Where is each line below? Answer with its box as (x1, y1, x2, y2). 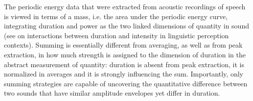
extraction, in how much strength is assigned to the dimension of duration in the (4, 49, 246, 59)
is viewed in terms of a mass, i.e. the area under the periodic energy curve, (4, 11, 228, 21)
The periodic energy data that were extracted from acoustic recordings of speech (4, 1, 246, 11)
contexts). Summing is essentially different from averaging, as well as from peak (4, 40, 243, 50)
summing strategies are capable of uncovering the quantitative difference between (4, 78, 248, 88)
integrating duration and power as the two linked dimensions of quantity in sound (4, 21, 249, 31)
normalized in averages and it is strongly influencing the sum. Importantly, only (4, 69, 243, 79)
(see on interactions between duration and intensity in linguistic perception (4, 30, 229, 40)
